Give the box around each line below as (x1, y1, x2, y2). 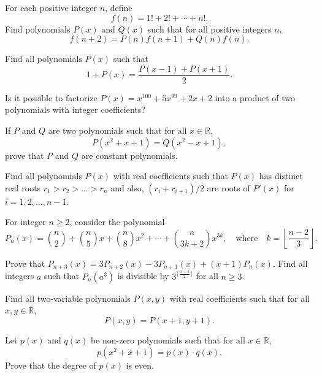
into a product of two (215, 91, 296, 104)
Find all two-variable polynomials (5, 291, 131, 304)
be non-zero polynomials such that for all (90, 334, 245, 346)
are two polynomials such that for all (48, 124, 187, 137)
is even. (126, 358, 154, 371)
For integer (5, 215, 46, 228)
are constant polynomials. (81, 148, 178, 161)
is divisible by (117, 269, 169, 282)
